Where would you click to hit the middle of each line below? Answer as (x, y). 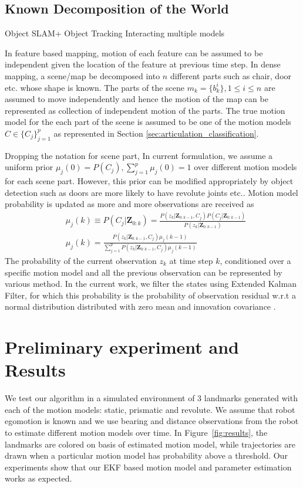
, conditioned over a (255, 261)
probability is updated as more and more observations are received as (129, 204)
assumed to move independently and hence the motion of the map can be (137, 99)
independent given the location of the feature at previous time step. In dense (143, 64)
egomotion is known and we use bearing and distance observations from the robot (152, 421)
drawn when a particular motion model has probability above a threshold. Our (146, 455)
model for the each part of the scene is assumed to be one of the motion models (148, 122)
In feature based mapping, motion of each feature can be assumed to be (134, 52)
